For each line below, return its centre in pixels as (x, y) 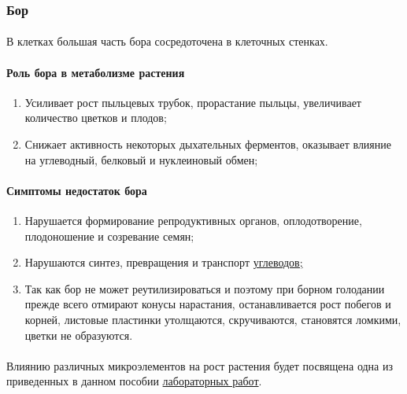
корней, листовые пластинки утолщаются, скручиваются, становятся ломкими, (213, 319)
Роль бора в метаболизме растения (96, 72)
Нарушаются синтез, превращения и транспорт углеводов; (164, 262)
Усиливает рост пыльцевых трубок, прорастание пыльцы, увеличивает (193, 102)
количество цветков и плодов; (96, 118)
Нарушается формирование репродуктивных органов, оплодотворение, (193, 220)
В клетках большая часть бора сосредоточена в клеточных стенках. (167, 41)
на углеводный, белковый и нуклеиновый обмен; (141, 159)
